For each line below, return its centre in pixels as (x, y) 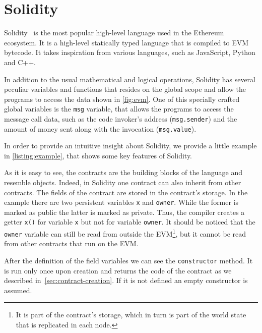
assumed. (18, 290)
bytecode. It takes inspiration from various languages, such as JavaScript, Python (130, 52)
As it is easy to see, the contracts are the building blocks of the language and (123, 172)
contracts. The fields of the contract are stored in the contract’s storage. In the (126, 192)
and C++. (20, 62)
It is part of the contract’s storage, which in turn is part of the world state (131, 315)
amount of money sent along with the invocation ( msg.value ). (100, 128)
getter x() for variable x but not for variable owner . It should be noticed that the (130, 222)
